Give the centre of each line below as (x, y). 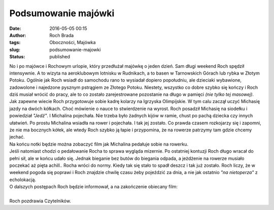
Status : (17, 57)
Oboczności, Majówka (73, 43)
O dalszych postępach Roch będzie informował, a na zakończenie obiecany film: (93, 187)
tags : (15, 43)
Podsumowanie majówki (62, 13)
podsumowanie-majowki (75, 49)
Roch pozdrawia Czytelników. (40, 201)
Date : (15, 28)
